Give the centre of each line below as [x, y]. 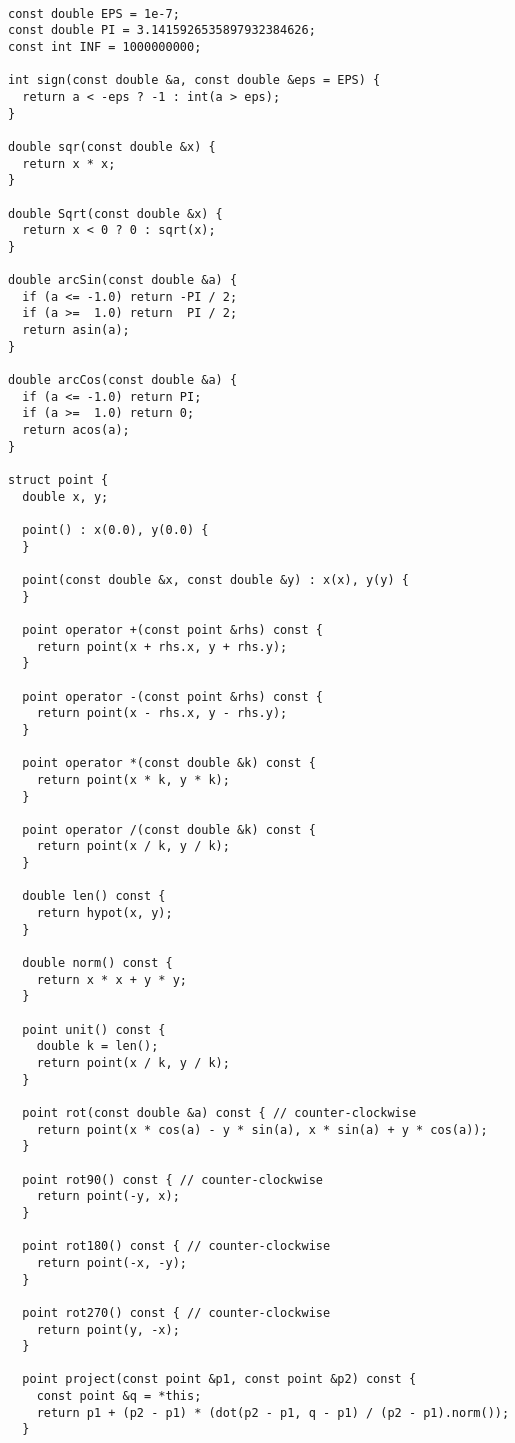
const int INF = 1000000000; [105, 46]
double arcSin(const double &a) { [123, 280]
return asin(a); [76, 330]
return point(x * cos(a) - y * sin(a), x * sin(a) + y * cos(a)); [262, 1129]
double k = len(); [97, 1046]
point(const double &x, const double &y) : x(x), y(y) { [215, 579]
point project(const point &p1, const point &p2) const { [219, 1379]
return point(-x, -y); [111, 1262]
